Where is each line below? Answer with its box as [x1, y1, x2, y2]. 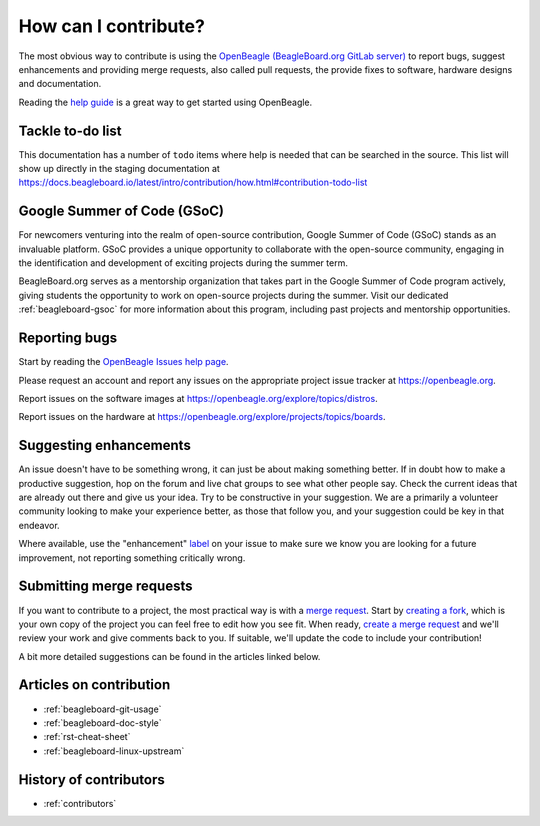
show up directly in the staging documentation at [18, 163, 220, 175]
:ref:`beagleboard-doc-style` [43, 716, 162, 729]
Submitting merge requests [18, 578, 193, 595]
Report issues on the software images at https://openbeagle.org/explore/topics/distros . [18, 392, 379, 404]
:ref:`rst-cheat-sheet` [43, 731, 131, 743]
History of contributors [18, 771, 165, 788]
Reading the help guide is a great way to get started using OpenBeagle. [18, 96, 313, 108]
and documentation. [18, 78, 102, 90]
